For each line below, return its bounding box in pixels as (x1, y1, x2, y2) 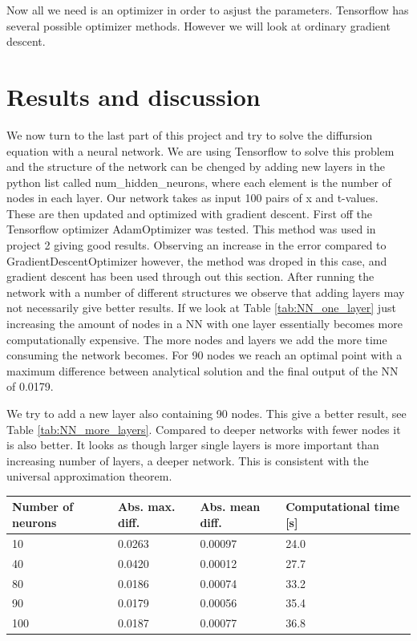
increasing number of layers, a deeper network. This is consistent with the (6, 452, 369, 469)
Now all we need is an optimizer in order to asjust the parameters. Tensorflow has (6, 2, 409, 18)
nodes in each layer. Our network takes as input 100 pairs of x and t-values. (6, 189, 379, 206)
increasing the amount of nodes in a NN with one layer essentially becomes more (6, 315, 403, 332)
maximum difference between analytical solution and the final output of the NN (6, 362, 399, 379)
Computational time (285, 498, 400, 515)
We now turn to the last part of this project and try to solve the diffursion (6, 126, 373, 143)
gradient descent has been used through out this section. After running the (6, 268, 374, 285)
